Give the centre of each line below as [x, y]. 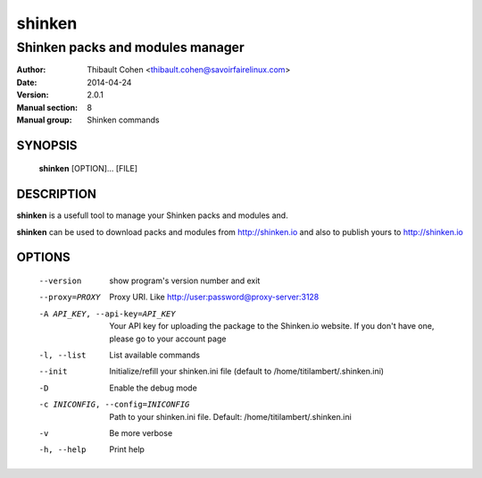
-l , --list [62, 356]
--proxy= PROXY [70, 298]
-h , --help [62, 450]
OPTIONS [43, 258]
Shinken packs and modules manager [130, 47]
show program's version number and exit [185, 281]
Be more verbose [141, 432]
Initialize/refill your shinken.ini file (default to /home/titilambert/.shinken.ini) [246, 372]
